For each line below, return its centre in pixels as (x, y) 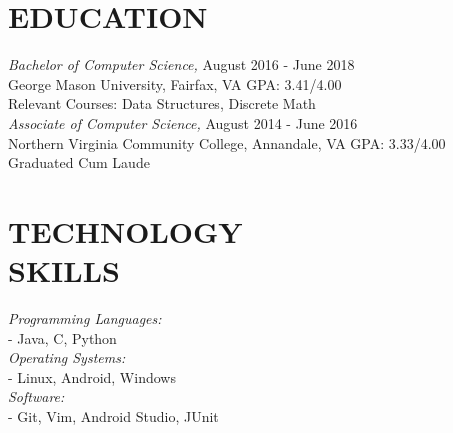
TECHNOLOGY (125, 230)
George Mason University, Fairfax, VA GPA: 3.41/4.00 (175, 83)
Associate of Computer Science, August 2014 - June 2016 (183, 122)
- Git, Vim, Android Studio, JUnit (113, 415)
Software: (36, 396)
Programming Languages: (85, 318)
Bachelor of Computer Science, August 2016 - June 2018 (181, 64)
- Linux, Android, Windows (92, 376)
